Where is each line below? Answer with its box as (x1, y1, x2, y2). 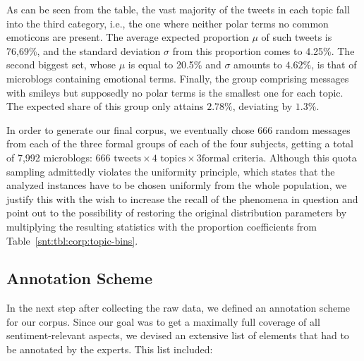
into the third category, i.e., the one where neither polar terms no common (6, 16, 329, 30)
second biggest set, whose (6, 57, 116, 72)
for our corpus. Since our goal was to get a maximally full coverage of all (6, 314, 320, 329)
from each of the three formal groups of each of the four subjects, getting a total (6, 136, 353, 151)
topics (160, 153, 186, 164)
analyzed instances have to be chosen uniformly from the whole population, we (6, 178, 347, 192)
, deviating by (232, 99, 293, 114)
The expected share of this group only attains (6, 99, 204, 114)
